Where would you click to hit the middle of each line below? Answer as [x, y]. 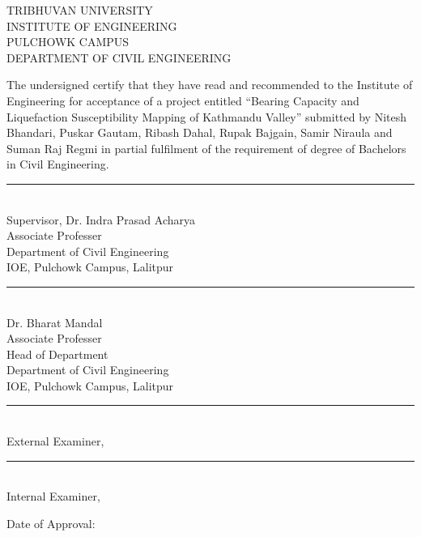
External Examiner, [55, 441]
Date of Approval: [51, 523]
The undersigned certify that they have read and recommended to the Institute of [210, 85]
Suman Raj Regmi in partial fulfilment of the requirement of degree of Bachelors [206, 148]
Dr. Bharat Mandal [55, 322]
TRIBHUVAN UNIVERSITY [80, 10]
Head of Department [57, 354]
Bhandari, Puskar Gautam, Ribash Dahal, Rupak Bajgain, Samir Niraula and [200, 132]
